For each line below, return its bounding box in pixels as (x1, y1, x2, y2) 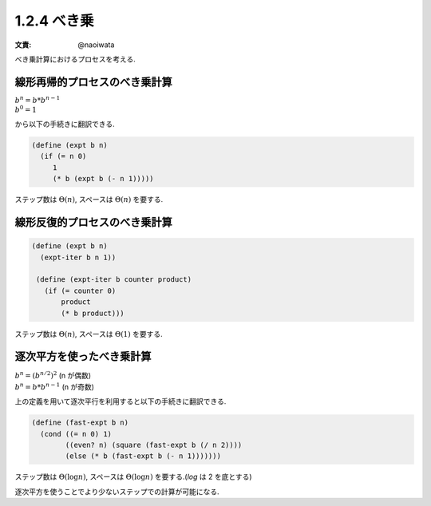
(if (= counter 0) (44, 286, 117, 295)
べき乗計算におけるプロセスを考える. (14, 54, 136, 64)
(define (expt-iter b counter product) (36, 275, 192, 284)
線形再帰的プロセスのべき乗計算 (14, 75, 172, 89)
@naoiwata (77, 40, 115, 49)
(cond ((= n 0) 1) (40, 429, 112, 438)
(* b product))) (61, 308, 125, 318)
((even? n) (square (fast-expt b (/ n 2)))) (65, 440, 243, 449)
